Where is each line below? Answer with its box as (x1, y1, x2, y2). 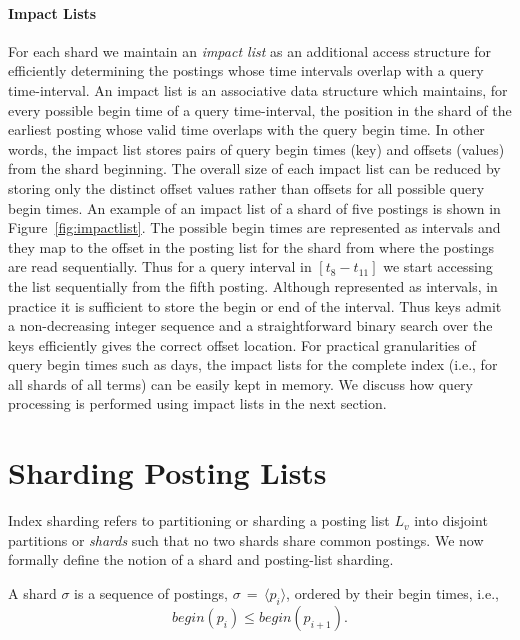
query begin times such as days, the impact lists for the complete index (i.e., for (8, 354, 498, 375)
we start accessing (383, 256, 493, 277)
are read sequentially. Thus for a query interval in (8, 256, 312, 277)
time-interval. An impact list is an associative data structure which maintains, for (8, 79, 508, 100)
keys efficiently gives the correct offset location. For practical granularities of (8, 334, 476, 355)
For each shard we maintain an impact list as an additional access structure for (8, 40, 491, 61)
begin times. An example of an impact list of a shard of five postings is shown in (8, 197, 501, 218)
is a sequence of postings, (74, 582, 228, 603)
